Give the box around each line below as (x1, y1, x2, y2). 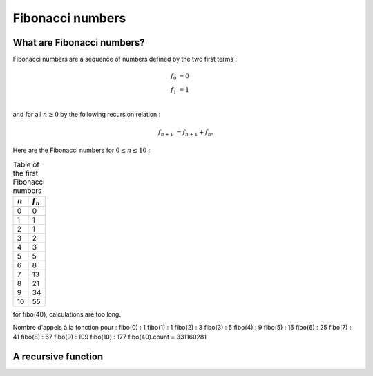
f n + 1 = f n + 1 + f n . (157, 128, 213, 138)
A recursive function (12, 351, 104, 363)
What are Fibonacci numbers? (12, 37, 145, 48)
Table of (12, 160, 40, 169)
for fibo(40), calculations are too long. (12, 310, 121, 319)
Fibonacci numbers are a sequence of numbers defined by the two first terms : (12, 55, 238, 64)
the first (12, 168, 39, 178)
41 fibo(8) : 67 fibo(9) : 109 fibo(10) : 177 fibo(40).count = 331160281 (12, 332, 207, 341)
